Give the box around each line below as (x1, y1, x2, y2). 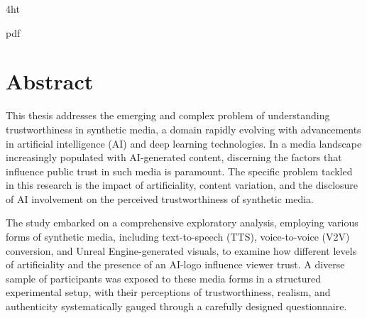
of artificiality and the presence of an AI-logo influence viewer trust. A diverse (6, 257, 345, 272)
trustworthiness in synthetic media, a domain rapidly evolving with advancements (6, 121, 361, 136)
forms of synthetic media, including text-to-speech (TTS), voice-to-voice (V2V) (6, 229, 350, 244)
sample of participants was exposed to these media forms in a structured (6, 270, 321, 285)
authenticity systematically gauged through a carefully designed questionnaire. (6, 299, 347, 314)
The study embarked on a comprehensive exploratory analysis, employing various (6, 215, 358, 230)
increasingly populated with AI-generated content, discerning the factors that (6, 150, 342, 165)
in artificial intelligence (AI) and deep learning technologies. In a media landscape (6, 136, 362, 150)
